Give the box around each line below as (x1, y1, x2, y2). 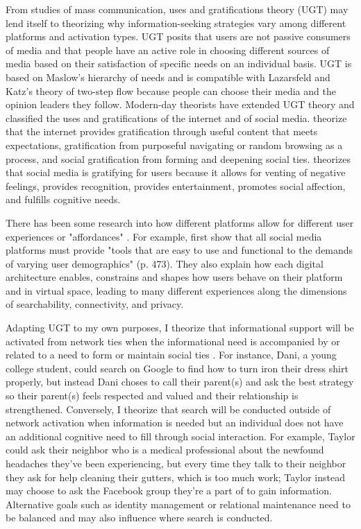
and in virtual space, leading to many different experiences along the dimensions (6, 283, 347, 297)
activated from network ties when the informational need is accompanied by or (6, 333, 340, 348)
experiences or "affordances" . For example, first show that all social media (6, 229, 322, 243)
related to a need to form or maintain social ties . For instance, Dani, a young (6, 347, 337, 362)
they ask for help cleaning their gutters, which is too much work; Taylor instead (6, 469, 345, 484)
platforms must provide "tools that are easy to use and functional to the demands (6, 243, 353, 257)
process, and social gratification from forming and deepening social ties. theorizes (6, 151, 351, 166)
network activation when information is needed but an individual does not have (6, 415, 344, 430)
